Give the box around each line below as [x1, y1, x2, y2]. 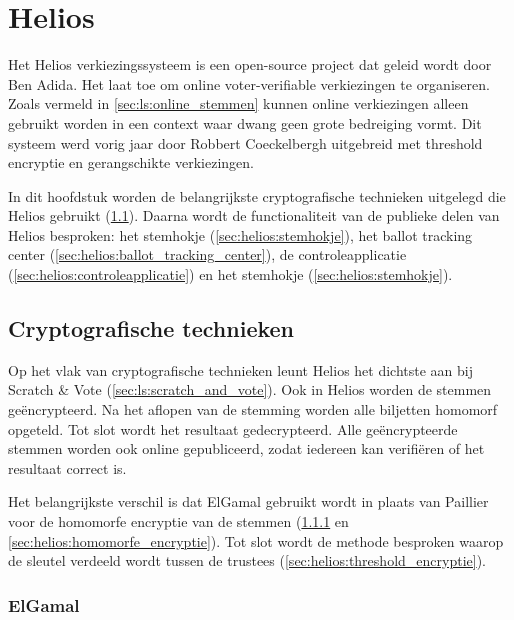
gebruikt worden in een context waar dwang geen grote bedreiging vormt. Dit [8, 112, 482, 133]
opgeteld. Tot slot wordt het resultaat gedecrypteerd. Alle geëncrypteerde [8, 418, 458, 439]
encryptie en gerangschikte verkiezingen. [8, 152, 254, 173]
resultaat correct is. [8, 457, 127, 478]
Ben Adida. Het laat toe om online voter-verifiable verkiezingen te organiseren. [8, 73, 490, 94]
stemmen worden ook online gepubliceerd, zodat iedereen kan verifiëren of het [8, 438, 485, 459]
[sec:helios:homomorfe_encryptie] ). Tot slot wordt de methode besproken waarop [8, 530, 504, 551]
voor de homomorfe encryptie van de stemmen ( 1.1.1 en [8, 511, 349, 532]
